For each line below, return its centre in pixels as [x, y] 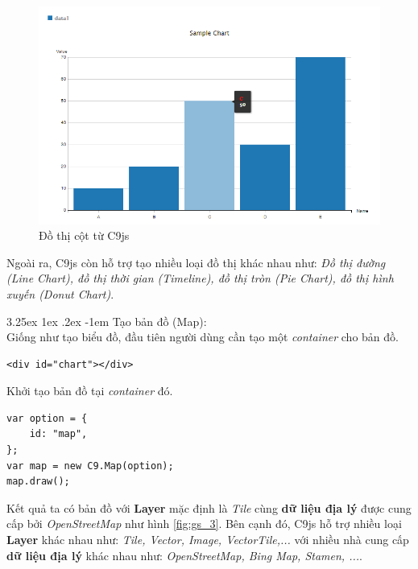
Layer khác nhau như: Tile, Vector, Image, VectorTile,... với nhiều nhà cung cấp [208, 540]
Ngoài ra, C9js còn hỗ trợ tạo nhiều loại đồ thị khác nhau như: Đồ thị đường [196, 262]
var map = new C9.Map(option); [90, 466]
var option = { [47, 418]
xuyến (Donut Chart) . [60, 293]
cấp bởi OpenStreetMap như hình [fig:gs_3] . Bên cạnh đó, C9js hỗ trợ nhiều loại [204, 524]
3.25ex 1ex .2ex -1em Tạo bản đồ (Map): [107, 321]
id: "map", [58, 434]
